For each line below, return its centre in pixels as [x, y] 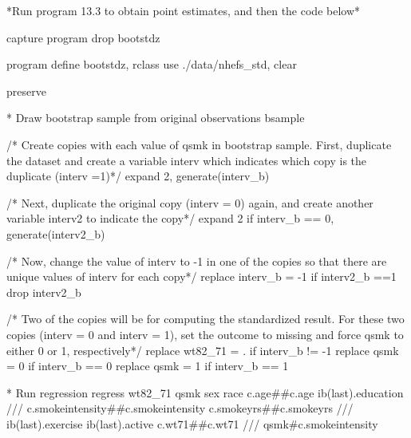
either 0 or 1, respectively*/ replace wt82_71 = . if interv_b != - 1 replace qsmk [203, 350]
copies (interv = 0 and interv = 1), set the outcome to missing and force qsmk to [205, 334]
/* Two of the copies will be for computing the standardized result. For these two [205, 319]
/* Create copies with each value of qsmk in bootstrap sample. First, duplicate [199, 144]
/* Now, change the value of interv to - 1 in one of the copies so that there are [197, 260]
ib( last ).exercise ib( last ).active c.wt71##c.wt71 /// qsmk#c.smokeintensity [192, 423]
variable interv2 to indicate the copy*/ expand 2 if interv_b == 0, [170, 218]
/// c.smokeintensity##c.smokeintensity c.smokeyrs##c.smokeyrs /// [180, 408]
